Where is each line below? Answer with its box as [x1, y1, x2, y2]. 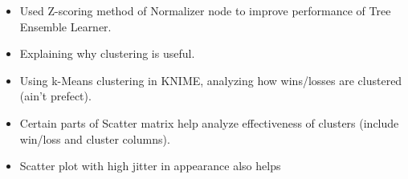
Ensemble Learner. [19, 18, 112, 35]
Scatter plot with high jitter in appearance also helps [19, 157, 281, 174]
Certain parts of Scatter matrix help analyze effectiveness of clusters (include [19, 114, 399, 131]
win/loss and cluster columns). [19, 130, 170, 147]
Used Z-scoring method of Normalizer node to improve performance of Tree [19, 2, 391, 18]
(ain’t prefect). [19, 87, 92, 104]
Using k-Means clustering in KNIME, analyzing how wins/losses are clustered [19, 71, 402, 88]
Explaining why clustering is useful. [19, 45, 195, 62]
